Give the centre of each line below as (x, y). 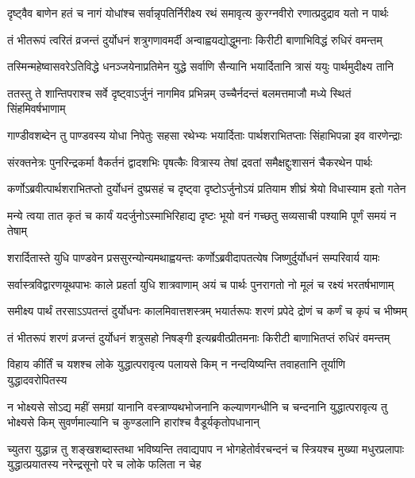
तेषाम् (17, 231)
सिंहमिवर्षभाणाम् (37, 108)
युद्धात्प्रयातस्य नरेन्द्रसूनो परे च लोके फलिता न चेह (104, 464)
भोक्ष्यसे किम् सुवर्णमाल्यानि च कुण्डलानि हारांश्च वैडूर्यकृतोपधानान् (134, 422)
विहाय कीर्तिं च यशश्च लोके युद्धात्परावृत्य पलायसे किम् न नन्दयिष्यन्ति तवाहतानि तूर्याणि (176, 364)
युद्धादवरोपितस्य (37, 379)
